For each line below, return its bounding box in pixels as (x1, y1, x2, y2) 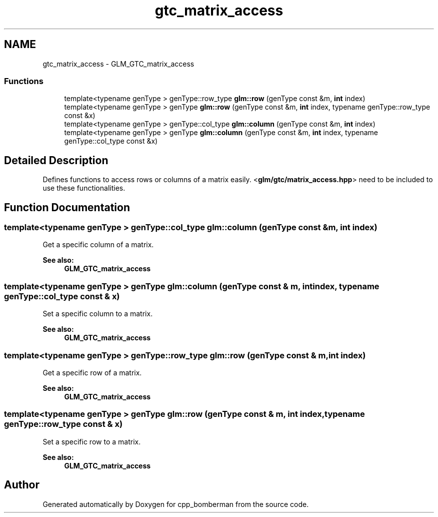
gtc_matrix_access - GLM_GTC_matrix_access (42, 59, 194, 68)
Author (4, 478, 39, 491)
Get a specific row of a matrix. (42, 368, 142, 377)
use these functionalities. (42, 184, 125, 193)
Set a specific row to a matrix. (42, 437, 141, 446)
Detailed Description (4, 154, 108, 167)
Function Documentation (4, 201, 130, 214)
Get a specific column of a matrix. (42, 240, 154, 249)
